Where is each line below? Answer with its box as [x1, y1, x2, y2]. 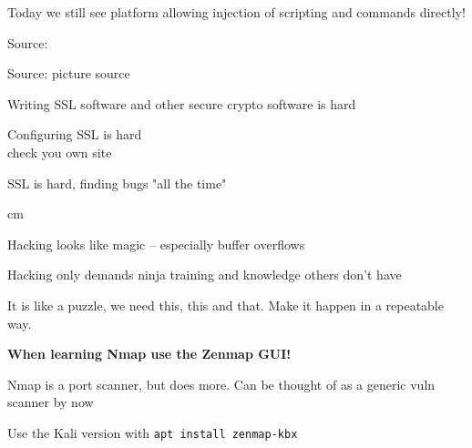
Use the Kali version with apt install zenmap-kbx [7, 423, 298, 442]
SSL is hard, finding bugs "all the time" [7, 173, 227, 192]
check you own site [7, 142, 112, 161]
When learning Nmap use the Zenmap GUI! [7, 344, 292, 363]
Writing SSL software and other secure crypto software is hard [7, 94, 356, 113]
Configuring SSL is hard [7, 125, 142, 144]
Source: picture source [7, 64, 130, 83]
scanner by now [7, 392, 94, 412]
